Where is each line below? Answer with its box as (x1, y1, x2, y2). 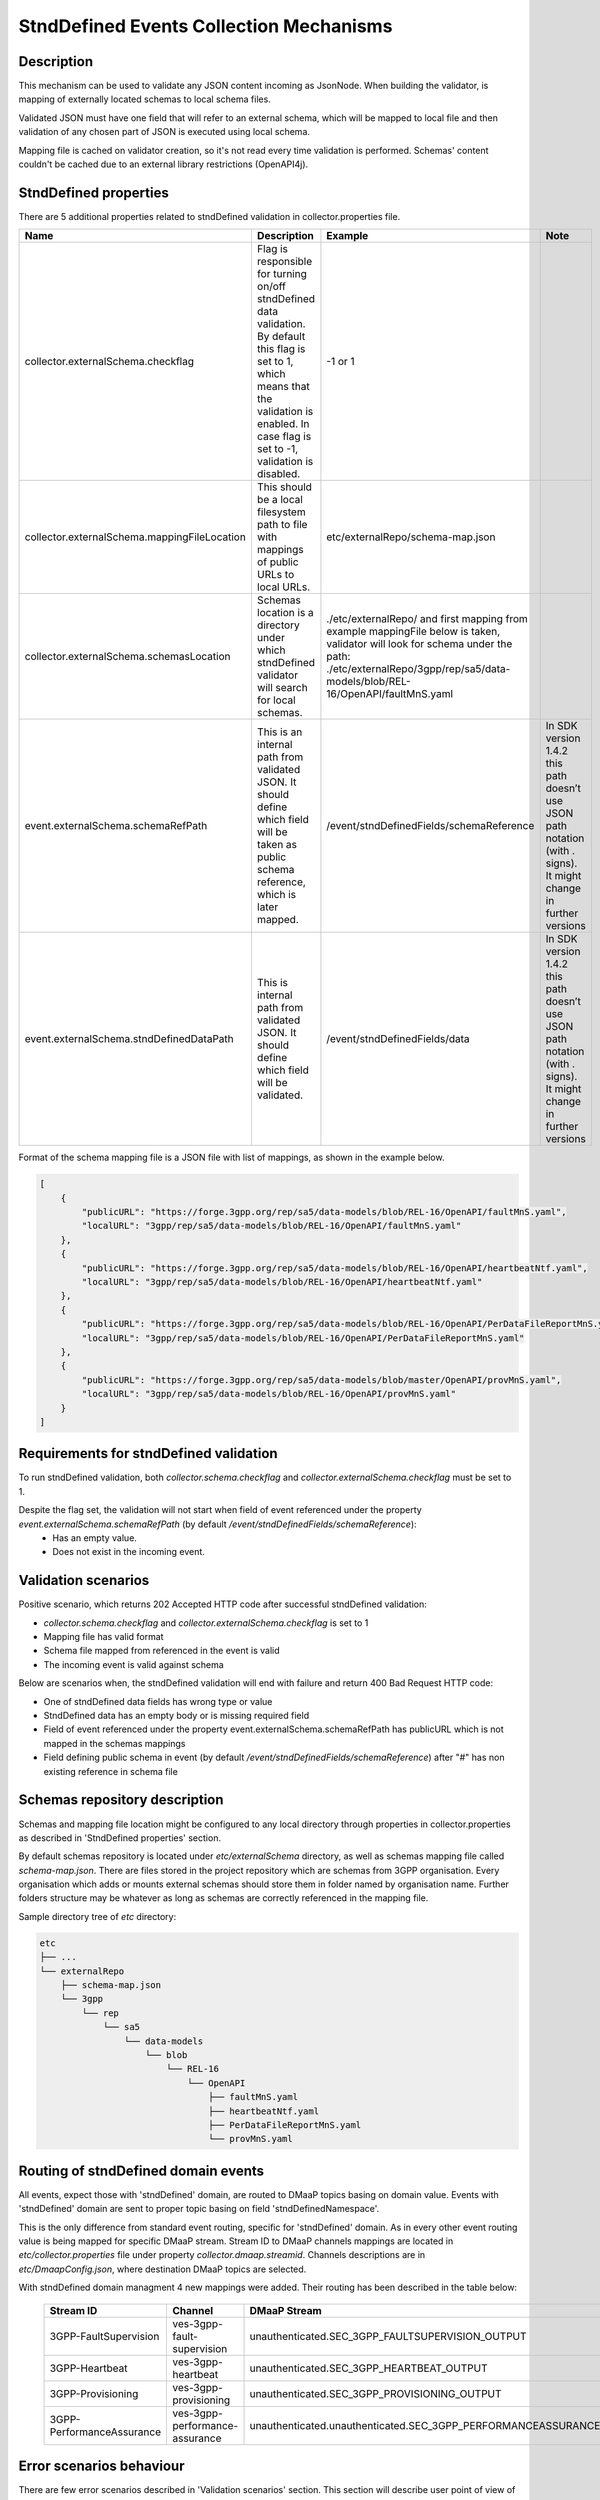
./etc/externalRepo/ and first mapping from (326, 612, 529, 626)
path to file (256, 518, 308, 532)
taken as (256, 838, 298, 852)
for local (256, 693, 296, 707)
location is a (256, 606, 314, 620)
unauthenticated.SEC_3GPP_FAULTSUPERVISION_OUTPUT (249, 2329, 527, 2343)
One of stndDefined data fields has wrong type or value (43, 1695, 273, 1707)
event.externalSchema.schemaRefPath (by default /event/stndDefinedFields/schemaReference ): (18, 1518, 417, 1530)
